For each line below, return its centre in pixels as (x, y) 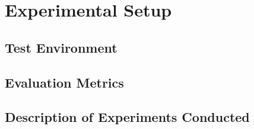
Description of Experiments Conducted (127, 117)
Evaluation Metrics (64, 82)
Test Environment (61, 47)
